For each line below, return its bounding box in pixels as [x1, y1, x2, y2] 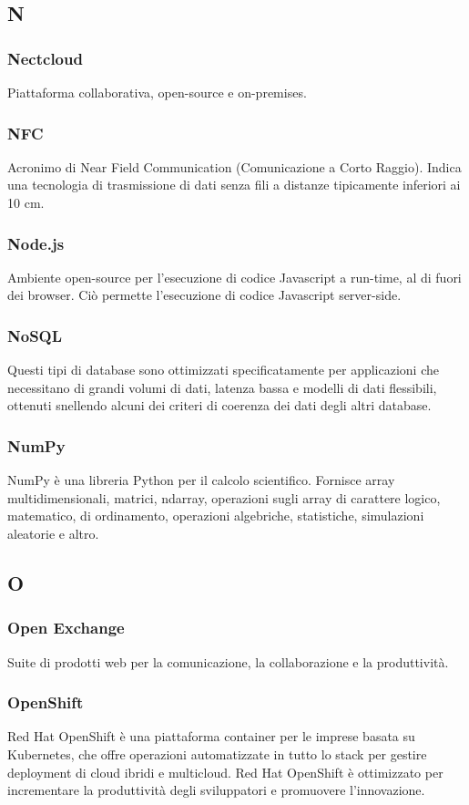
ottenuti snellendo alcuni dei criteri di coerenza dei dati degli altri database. [7, 396, 432, 415]
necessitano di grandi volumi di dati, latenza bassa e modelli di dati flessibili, [7, 377, 437, 397]
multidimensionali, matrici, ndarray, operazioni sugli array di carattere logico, [7, 488, 441, 507]
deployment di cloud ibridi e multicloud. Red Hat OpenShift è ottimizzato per [7, 762, 444, 781]
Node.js [7, 232, 65, 254]
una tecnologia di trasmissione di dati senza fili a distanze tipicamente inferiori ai [7, 175, 461, 194]
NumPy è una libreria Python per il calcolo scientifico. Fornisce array [7, 470, 395, 490]
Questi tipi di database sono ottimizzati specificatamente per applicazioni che [7, 360, 439, 379]
